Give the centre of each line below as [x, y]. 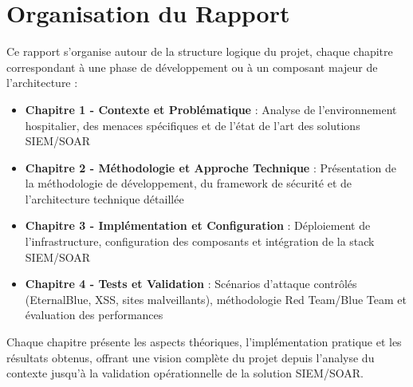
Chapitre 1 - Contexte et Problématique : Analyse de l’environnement [211, 109]
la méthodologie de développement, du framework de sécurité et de [189, 183]
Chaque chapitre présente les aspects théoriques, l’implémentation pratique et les [204, 342]
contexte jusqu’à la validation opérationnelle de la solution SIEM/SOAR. [185, 373]
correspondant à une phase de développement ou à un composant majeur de [192, 67]
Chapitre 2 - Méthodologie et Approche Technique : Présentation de [211, 167]
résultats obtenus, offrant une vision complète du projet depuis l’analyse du [191, 357]
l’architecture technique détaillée [104, 198]
